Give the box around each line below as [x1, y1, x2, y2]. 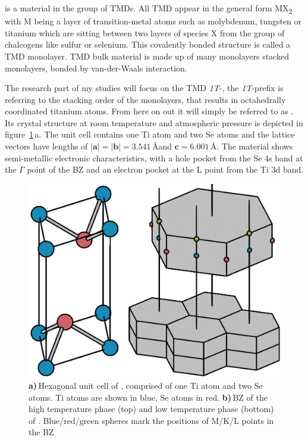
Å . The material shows [210, 140, 293, 152]
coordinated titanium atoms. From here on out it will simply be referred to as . [5, 105, 294, 117]
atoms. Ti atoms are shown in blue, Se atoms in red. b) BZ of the [29, 391, 268, 403]
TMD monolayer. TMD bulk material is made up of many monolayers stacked [5, 49, 289, 62]
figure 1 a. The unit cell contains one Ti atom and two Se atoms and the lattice [5, 128, 295, 141]
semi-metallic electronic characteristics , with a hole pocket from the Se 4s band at [5, 151, 303, 164]
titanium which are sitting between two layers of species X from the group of [5, 26, 285, 39]
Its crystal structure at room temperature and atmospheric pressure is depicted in [5, 116, 303, 129]
